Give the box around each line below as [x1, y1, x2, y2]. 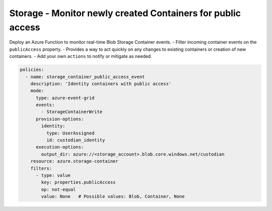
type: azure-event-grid [36, 95, 95, 101]
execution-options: [36, 144, 84, 150]
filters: [30, 165, 52, 171]
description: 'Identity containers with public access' [30, 81, 172, 87]
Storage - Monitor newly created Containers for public [9, 8, 241, 19]
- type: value [36, 172, 71, 178]
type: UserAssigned [46, 130, 95, 136]
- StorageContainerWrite [41, 109, 103, 115]
